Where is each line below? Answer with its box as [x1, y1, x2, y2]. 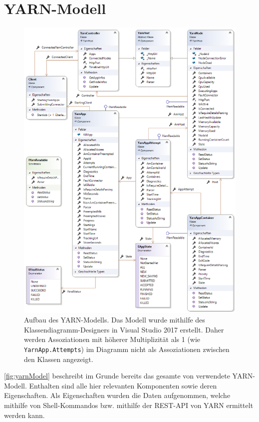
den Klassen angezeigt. [24, 353, 93, 364]
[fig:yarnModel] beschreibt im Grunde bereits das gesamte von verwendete [4, 370, 230, 381]
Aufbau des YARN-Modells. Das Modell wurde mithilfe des [24, 314, 205, 325]
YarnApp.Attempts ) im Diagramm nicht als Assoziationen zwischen [24, 344, 230, 354]
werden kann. [4, 409, 45, 420]
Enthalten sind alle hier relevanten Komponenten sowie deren [29, 380, 217, 390]
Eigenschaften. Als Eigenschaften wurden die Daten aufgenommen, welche [4, 390, 231, 400]
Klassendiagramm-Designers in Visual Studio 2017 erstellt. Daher [24, 324, 224, 334]
